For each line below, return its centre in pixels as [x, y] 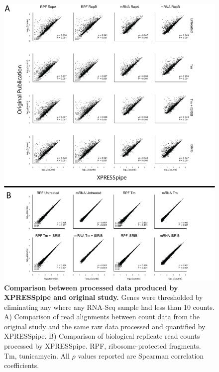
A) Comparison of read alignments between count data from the [102, 317]
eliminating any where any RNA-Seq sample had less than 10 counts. [109, 307]
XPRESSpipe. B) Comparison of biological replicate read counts [102, 336]
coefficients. [22, 365]
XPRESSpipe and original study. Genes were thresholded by [104, 297]
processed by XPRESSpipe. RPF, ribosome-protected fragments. [103, 346]
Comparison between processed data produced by [91, 287]
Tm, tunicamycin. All [37, 355]
